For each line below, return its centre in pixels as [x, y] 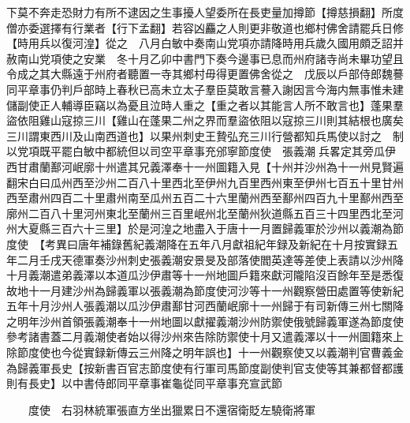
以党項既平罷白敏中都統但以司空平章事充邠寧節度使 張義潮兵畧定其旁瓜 [196, 151]
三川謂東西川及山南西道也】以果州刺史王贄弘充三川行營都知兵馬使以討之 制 [205, 135]
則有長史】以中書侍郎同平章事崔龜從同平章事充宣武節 [144, 383]
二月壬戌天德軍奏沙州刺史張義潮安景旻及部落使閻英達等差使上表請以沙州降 [210, 259]
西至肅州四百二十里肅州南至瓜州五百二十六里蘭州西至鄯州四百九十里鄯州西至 [205, 198]
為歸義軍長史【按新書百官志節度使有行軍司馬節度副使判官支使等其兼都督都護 [205, 367]
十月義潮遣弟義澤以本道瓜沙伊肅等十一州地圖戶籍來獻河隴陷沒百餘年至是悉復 [205, 275]
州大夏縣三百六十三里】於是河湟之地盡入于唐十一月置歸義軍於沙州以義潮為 [199, 228]
